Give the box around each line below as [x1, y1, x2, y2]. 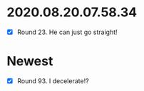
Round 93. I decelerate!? [16, 76, 90, 85]
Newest [6, 53, 53, 70]
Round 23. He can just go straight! [16, 28, 118, 36]
